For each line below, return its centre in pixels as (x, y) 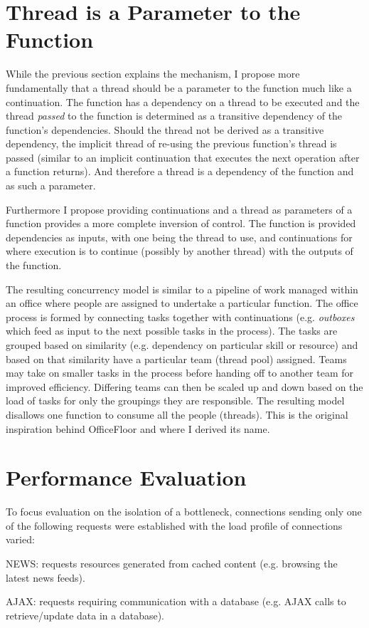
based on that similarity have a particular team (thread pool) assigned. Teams (176, 359)
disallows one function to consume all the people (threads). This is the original (177, 414)
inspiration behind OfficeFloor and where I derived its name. (138, 428)
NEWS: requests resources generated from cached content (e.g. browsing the (172, 564)
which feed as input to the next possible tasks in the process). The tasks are (172, 331)
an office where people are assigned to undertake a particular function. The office (182, 303)
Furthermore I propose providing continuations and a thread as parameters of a (179, 209)
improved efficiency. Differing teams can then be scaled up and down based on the (184, 386)
